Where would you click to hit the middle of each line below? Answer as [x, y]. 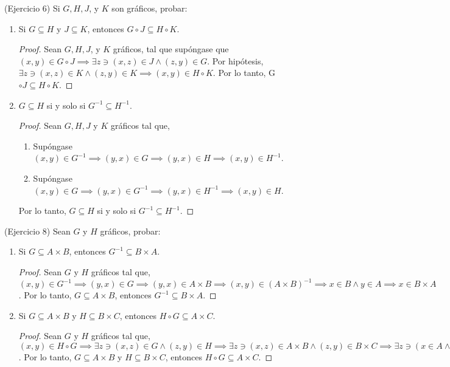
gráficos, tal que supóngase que [171, 49]
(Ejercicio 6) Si [32, 8]
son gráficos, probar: [149, 8]
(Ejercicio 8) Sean [37, 231]
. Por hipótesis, [235, 60]
